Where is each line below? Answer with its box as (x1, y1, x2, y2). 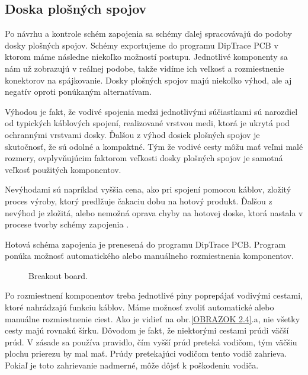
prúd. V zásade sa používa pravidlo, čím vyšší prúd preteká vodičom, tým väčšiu (5, 335, 297, 348)
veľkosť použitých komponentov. (5, 163, 121, 175)
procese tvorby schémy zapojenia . (5, 218, 129, 230)
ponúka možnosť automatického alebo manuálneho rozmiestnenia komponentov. (5, 249, 294, 262)
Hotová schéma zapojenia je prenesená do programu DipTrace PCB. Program (5, 238, 286, 250)
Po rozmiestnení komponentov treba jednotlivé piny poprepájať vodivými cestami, (5, 289, 303, 302)
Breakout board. (28, 269, 88, 281)
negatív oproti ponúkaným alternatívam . (5, 85, 152, 98)
